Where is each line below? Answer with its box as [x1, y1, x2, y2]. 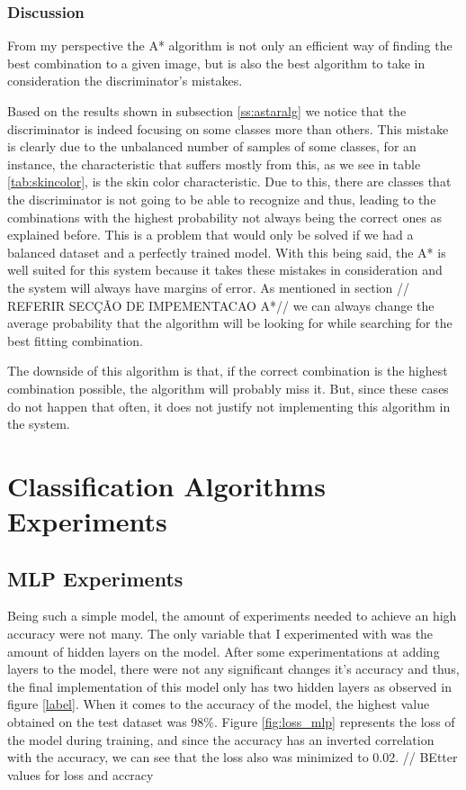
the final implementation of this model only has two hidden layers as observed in [7, 676, 452, 695]
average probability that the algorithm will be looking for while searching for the [7, 313, 453, 332]
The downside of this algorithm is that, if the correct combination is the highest [7, 361, 448, 380]
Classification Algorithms [7, 467, 326, 504]
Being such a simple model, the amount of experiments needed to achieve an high [7, 606, 457, 625]
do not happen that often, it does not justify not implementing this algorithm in [7, 396, 451, 415]
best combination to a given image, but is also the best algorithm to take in [7, 53, 426, 72]
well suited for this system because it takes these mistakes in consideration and [7, 260, 443, 279]
